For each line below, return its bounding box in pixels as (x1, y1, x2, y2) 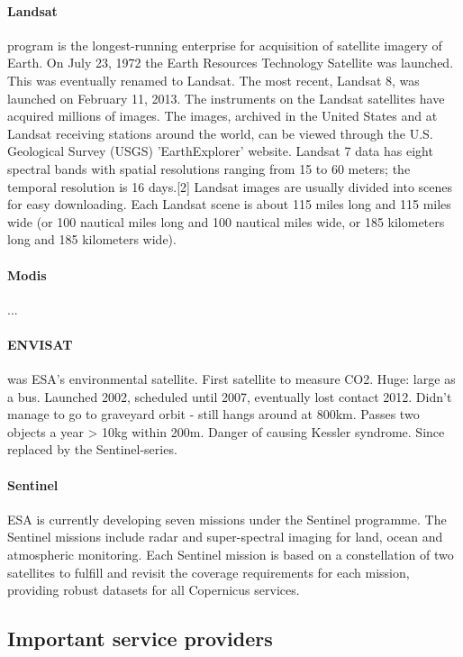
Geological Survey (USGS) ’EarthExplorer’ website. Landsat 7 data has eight (7, 141, 433, 160)
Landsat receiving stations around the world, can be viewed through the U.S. (7, 123, 433, 142)
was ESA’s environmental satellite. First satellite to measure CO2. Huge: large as (7, 370, 456, 388)
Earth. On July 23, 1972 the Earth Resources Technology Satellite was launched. (7, 53, 454, 72)
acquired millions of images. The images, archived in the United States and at (7, 106, 438, 125)
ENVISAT (7, 334, 73, 353)
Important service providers (7, 625, 273, 652)
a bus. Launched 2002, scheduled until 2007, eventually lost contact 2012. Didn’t (7, 387, 452, 406)
